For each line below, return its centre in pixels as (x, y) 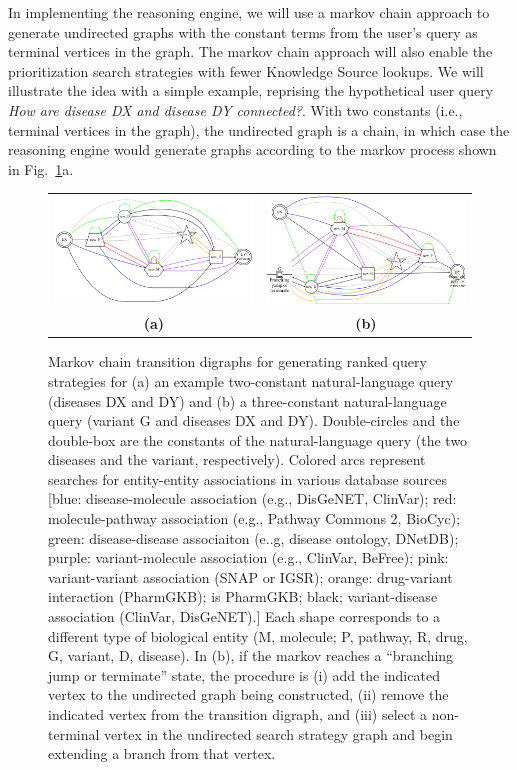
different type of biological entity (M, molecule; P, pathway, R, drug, (258, 635)
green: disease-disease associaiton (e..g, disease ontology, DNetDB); (253, 537)
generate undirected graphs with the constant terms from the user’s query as (243, 31)
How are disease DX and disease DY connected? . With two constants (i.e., (235, 109)
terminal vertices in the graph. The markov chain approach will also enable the (250, 51)
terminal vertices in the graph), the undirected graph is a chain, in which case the (259, 129)
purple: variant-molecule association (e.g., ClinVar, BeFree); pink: (248, 557)
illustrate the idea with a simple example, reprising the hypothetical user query (251, 90)
